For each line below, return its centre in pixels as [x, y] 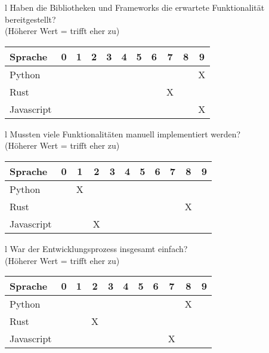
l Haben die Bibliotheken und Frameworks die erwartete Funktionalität [135, 7]
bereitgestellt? [30, 19]
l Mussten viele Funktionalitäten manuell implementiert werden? [123, 133]
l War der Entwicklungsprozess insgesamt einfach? [96, 248]
